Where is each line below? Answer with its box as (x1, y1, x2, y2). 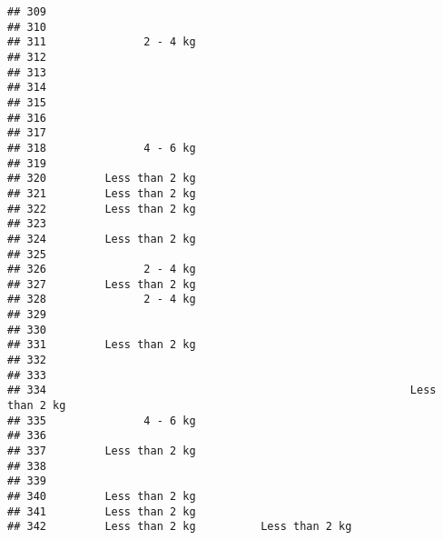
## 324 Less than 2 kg (7, 232, 196, 245)
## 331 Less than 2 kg (7, 338, 196, 352)
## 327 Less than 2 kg (7, 277, 196, 291)
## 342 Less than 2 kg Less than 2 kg (7, 520, 352, 534)
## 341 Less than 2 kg (7, 505, 196, 518)
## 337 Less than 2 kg (7, 445, 196, 458)
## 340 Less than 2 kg (7, 490, 196, 503)
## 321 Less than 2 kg (7, 186, 196, 200)
